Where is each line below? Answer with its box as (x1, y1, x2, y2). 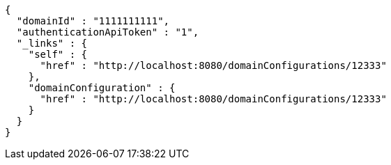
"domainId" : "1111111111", (16, 15, 170, 26)
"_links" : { (16, 38, 88, 49)
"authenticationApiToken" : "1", (16, 26, 199, 38)
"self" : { (28, 49, 88, 60)
